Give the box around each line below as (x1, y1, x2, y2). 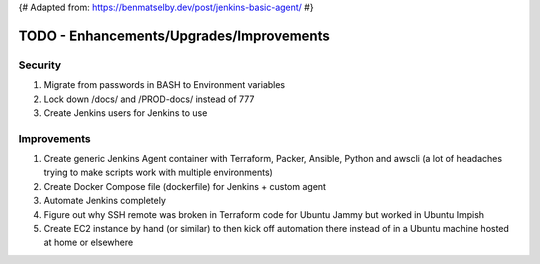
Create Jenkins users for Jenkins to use (43, 106, 208, 119)
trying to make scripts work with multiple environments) (43, 166, 274, 179)
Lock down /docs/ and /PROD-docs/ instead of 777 (43, 93, 255, 105)
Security (18, 58, 62, 72)
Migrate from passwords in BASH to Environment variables (43, 79, 286, 91)
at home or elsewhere (43, 236, 134, 249)
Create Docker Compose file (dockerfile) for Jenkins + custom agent (43, 180, 327, 192)
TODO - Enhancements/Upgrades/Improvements (18, 27, 330, 44)
